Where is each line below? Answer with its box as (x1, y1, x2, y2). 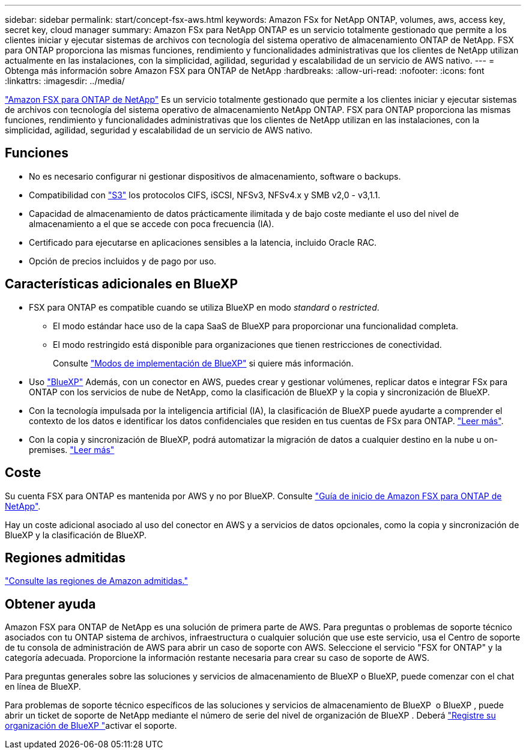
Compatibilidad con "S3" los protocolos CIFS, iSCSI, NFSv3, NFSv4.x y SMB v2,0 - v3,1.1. (29, 189, 381, 200)
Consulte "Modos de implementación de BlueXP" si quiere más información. (53, 357, 354, 368)
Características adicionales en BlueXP (5, 276, 238, 292)
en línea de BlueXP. (5, 681, 81, 692)
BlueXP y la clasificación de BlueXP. (5, 529, 147, 540)
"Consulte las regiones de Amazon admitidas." (5, 576, 189, 586)
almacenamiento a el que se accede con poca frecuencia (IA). (29, 218, 274, 229)
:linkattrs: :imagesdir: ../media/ (5, 76, 125, 86)
